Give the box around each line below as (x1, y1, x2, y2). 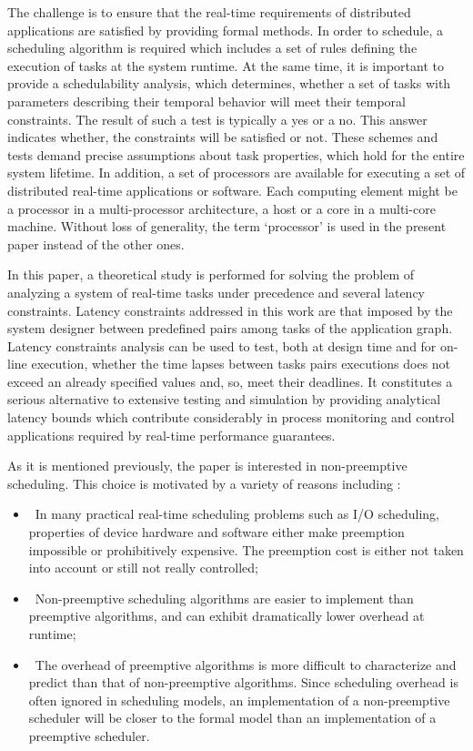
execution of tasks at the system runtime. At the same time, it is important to (7, 56, 444, 75)
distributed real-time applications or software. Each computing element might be (7, 180, 458, 199)
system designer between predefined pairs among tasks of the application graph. (7, 319, 453, 338)
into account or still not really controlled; (28, 558, 259, 577)
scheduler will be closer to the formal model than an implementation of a (28, 708, 437, 727)
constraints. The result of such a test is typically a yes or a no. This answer (7, 109, 428, 128)
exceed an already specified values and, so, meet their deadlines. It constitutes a (7, 371, 453, 391)
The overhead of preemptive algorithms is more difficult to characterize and (35, 655, 457, 674)
